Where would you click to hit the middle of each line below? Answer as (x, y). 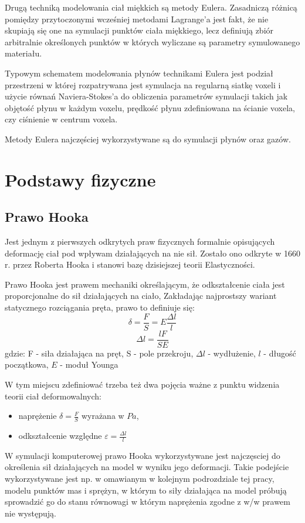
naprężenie (38, 416)
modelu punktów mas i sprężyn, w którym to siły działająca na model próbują (146, 490)
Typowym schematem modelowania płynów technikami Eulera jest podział (139, 73)
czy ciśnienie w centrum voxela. (61, 119)
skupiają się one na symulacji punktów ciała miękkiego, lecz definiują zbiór (139, 30)
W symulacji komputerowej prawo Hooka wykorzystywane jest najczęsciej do (143, 455)
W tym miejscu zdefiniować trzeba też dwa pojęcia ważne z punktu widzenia (142, 384)
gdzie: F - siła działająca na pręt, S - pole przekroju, (99, 353)
